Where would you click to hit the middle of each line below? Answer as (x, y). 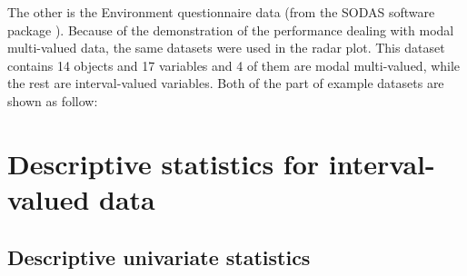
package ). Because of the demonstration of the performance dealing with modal (231, 30)
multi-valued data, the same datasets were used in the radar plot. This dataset (226, 48)
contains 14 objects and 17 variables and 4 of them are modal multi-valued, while (234, 65)
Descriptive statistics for (164, 163)
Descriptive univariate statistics (159, 256)
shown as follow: (53, 100)
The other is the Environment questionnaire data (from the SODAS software (221, 12)
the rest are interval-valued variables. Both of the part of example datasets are (226, 83)
